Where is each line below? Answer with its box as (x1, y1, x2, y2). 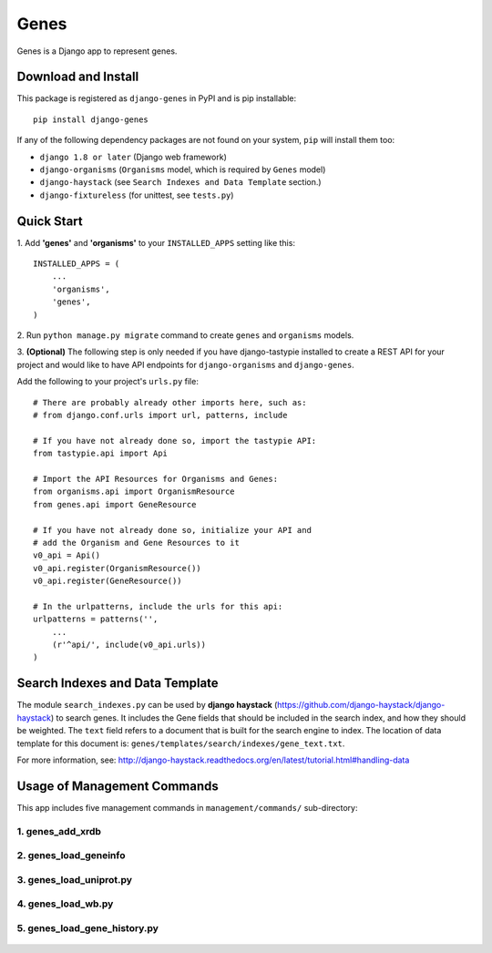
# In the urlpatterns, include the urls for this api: (33, 601, 283, 611)
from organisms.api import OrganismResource (33, 487, 236, 497)
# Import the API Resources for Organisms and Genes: (33, 474, 278, 484)
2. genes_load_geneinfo (16, 849, 126, 862)
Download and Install (16, 69, 139, 85)
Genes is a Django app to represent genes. (16, 46, 178, 56)
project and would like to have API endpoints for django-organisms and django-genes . (16, 359, 354, 370)
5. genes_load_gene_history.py (16, 921, 159, 934)
